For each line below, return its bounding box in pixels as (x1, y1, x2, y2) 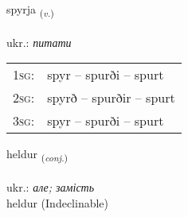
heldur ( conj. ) (6, 145, 69, 165)
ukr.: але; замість (6, 179, 95, 196)
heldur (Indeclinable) (6, 194, 109, 211)
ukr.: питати (6, 33, 72, 50)
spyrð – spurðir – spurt (47, 88, 175, 107)
